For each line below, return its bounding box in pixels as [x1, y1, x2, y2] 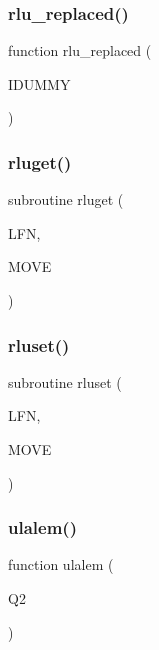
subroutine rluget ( [8, 189, 124, 210]
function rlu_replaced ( [8, 40, 152, 61]
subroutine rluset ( [8, 371, 122, 392]
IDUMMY [8, 73, 71, 94]
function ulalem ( [8, 554, 114, 575]
